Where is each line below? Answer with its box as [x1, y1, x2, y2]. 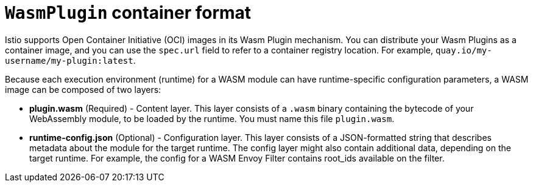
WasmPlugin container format [5, 2, 252, 23]
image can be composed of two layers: [5, 84, 161, 95]
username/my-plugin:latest [5, 55, 133, 66]
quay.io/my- [435, 45, 492, 55]
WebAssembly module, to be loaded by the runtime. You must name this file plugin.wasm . [29, 113, 395, 124]
